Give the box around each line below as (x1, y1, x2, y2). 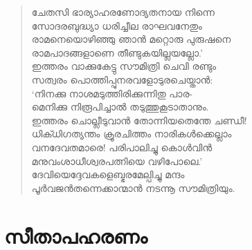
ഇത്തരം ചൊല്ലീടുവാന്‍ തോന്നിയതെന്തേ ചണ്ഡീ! (31, 113, 247, 127)
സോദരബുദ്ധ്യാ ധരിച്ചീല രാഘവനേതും (31, 18, 202, 32)
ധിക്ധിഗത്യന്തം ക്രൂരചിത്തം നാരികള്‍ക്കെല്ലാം (31, 126, 232, 141)
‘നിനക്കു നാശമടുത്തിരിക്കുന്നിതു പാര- (31, 86, 193, 100)
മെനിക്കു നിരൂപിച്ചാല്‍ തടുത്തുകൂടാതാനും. (31, 99, 209, 114)
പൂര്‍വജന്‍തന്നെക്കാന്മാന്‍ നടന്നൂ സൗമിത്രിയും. (31, 180, 235, 195)
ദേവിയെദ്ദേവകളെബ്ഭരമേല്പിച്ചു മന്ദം (31, 167, 185, 182)
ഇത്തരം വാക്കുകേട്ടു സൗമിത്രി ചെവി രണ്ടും (31, 59, 217, 73)
